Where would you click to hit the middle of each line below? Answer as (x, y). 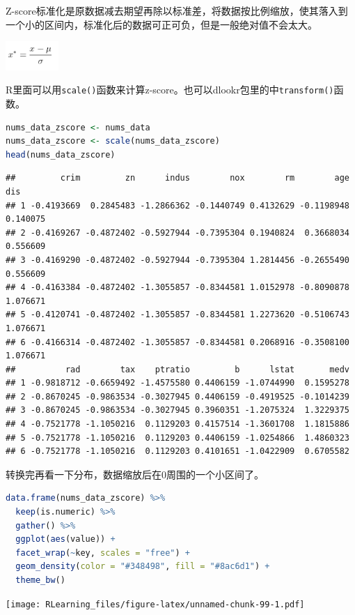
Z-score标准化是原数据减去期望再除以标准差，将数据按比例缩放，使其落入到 (177, 10)
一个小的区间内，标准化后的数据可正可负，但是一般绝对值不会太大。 (161, 24)
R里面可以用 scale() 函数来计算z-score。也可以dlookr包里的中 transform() (170, 90)
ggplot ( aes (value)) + (65, 539)
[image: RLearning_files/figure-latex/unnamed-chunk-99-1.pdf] (155, 604)
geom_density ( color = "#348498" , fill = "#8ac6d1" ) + (143, 567)
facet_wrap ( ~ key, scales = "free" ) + (103, 553)
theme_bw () (40, 580)
